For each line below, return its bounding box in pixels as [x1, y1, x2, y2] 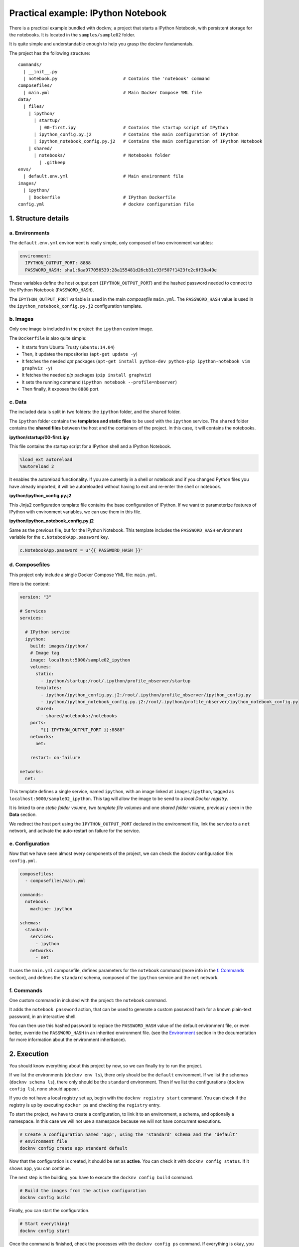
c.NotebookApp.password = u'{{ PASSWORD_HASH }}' [19, 548, 144, 553]
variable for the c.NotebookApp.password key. [9, 534, 109, 540]
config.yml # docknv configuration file [18, 201, 194, 207]
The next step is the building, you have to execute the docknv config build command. [9, 1175, 194, 1181]
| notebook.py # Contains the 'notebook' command [23, 75, 210, 81]
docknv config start [19, 1228, 70, 1234]
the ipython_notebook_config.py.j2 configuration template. [9, 303, 143, 309]
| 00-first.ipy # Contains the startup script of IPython [39, 125, 229, 130]
